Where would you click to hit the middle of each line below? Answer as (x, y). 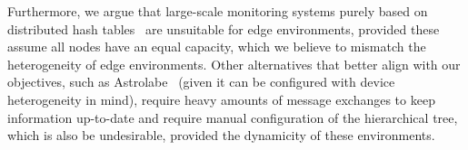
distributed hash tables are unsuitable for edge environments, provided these (224, 28)
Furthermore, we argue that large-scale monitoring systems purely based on (218, 11)
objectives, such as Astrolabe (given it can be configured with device (201, 82)
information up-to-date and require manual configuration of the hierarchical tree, (233, 117)
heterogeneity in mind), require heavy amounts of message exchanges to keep (221, 99)
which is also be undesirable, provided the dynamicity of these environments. (221, 135)
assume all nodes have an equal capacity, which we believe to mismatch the (217, 47)
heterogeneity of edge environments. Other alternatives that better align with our (234, 64)
